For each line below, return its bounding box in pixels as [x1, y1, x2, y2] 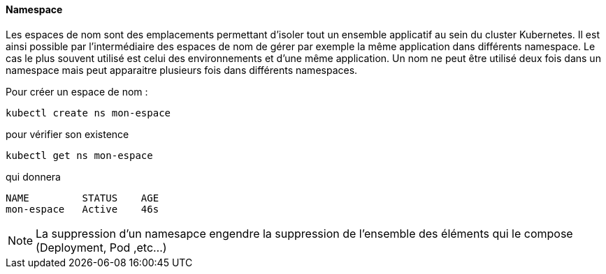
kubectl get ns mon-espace [6, 149, 153, 161]
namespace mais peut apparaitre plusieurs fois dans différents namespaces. [6, 63, 358, 76]
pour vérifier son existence [6, 128, 129, 140]
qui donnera [6, 170, 61, 183]
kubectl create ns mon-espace [6, 107, 171, 119]
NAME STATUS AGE [6, 192, 159, 204]
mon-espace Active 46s [6, 203, 159, 215]
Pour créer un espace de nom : [6, 85, 148, 98]
